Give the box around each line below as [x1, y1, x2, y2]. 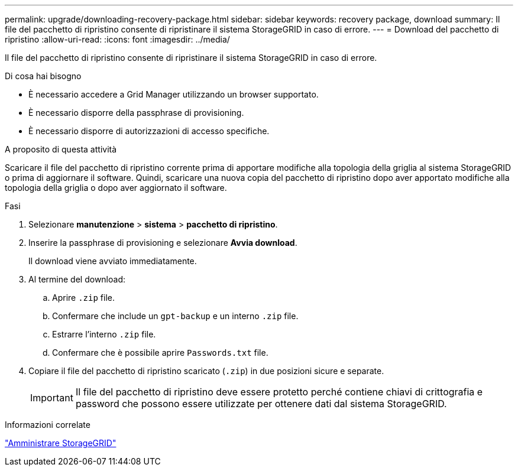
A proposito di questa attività [5, 144, 117, 154]
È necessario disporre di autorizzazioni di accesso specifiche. [28, 126, 270, 136]
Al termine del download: [28, 274, 126, 284]
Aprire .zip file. [52, 293, 115, 303]
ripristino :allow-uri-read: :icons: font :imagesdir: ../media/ [5, 34, 230, 44]
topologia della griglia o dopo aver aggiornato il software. [5, 183, 227, 193]
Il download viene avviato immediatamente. [28, 256, 197, 266]
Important [30, 392, 73, 404]
